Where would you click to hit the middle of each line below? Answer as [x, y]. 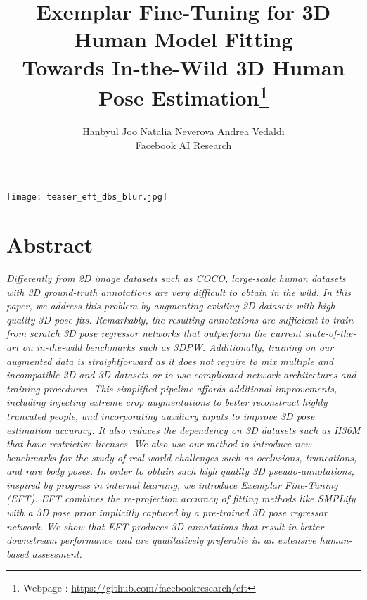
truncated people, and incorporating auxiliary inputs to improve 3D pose [161, 415]
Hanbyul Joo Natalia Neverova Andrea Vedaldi [183, 131]
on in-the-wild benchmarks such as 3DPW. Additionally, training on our [178, 346]
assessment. [57, 553]
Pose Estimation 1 [183, 96]
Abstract [50, 244]
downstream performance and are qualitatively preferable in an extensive [161, 540]
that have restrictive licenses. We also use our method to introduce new [159, 443]
